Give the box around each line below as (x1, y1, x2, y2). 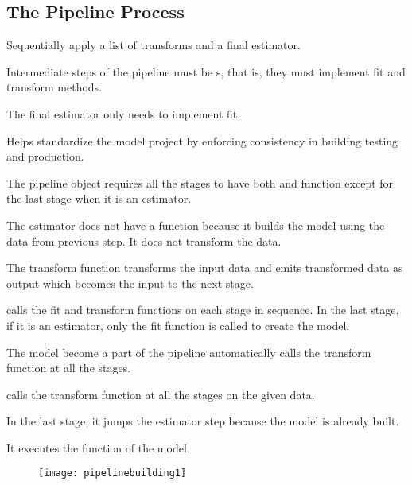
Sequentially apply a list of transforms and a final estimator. (6, 37, 301, 53)
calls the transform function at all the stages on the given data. (6, 386, 315, 402)
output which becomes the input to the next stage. (6, 274, 254, 291)
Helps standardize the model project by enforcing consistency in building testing (6, 132, 398, 149)
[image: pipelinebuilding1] (38, 468, 187, 479)
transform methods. (6, 79, 103, 95)
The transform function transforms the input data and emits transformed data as (6, 259, 403, 276)
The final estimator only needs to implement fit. (6, 105, 241, 122)
